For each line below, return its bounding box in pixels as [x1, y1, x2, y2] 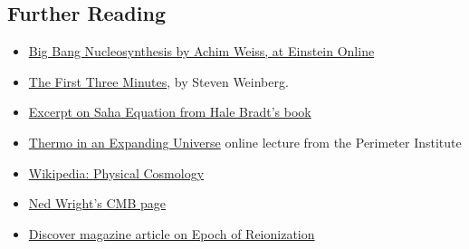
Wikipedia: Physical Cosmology [28, 163, 205, 182]
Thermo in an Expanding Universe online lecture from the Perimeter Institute [28, 132, 462, 151]
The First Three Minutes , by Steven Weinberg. [28, 72, 289, 91]
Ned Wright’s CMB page [28, 194, 166, 213]
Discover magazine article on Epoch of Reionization [28, 224, 315, 243]
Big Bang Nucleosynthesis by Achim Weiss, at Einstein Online [28, 42, 375, 61]
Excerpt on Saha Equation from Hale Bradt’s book [28, 102, 311, 121]
